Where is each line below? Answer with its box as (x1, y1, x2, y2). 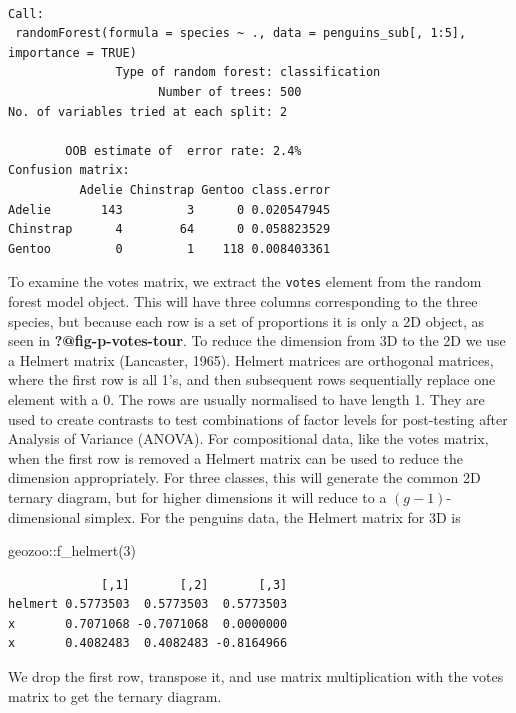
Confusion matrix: (8, 163, 130, 178)
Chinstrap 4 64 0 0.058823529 (8, 222, 331, 237)
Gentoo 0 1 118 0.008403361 (8, 241, 331, 256)
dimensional (8, 506, 81, 527)
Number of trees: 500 (158, 84, 302, 99)
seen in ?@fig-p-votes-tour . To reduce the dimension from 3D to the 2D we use (8, 330, 506, 351)
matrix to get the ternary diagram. (8, 685, 222, 706)
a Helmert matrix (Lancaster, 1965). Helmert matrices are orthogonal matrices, (8, 349, 494, 370)
